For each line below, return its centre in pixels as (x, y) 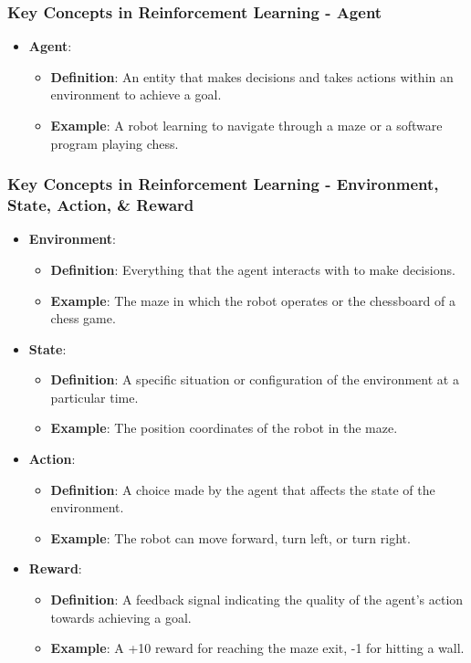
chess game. (83, 318)
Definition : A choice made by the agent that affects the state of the (243, 489)
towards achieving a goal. (121, 617)
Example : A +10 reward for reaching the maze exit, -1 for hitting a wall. (257, 648)
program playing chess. (115, 143)
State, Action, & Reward (101, 205)
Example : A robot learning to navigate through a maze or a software (246, 125)
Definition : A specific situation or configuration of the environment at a (255, 379)
